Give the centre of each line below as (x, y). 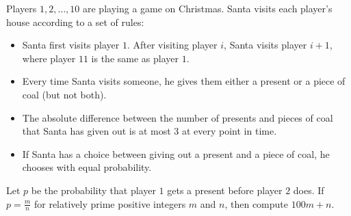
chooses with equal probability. (87, 167)
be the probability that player (93, 190)
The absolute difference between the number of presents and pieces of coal (178, 117)
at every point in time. (229, 131)
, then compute (257, 203)
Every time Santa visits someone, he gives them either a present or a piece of (184, 81)
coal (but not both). (64, 94)
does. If (309, 190)
